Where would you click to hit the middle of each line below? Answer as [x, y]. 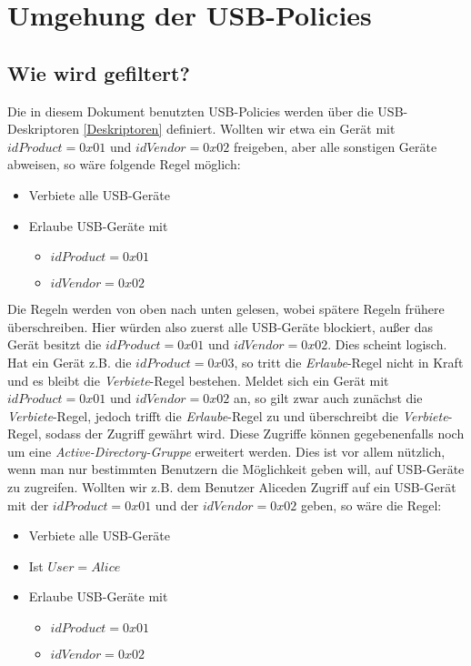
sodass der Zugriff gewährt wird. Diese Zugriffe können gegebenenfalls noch [255, 434]
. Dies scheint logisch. [387, 344]
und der [177, 505]
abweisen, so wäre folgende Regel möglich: [124, 164]
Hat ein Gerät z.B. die [70, 362]
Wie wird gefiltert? [99, 72]
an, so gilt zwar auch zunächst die [328, 398]
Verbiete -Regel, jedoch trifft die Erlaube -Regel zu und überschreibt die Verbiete [228, 415]
